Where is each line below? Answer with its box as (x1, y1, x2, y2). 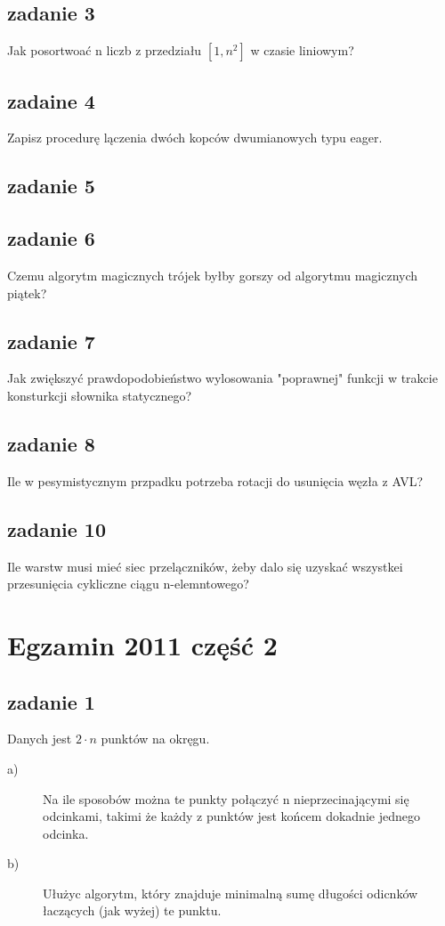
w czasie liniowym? (250, 41, 354, 60)
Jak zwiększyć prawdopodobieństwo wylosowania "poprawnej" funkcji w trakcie (7, 369, 438, 387)
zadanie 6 (7, 224, 95, 252)
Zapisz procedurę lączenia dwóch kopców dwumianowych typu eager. (7, 128, 383, 147)
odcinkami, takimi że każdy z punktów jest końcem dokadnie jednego (43, 807, 420, 825)
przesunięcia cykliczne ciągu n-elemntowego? (7, 574, 249, 593)
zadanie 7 (7, 327, 95, 354)
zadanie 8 (7, 429, 95, 457)
